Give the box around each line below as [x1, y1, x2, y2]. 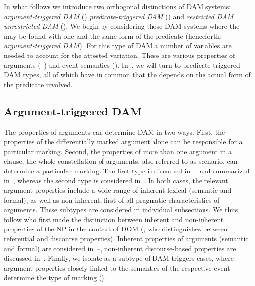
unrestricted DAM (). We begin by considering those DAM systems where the [4, 21, 240, 31]
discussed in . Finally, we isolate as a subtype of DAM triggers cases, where [4, 253, 234, 263]
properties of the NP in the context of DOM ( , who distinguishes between [4, 224, 228, 234]
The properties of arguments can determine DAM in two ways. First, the [4, 126, 225, 137]
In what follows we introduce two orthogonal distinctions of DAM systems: [4, 1, 231, 11]
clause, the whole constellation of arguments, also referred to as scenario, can [4, 156, 238, 166]
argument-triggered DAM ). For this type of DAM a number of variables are [4, 40, 232, 51]
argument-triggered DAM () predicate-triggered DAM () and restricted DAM [4, 11, 234, 21]
